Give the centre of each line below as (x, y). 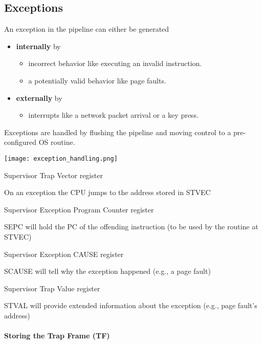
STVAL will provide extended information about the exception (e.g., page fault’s (131, 305)
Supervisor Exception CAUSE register (64, 254)
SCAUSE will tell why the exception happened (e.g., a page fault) (107, 271)
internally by (38, 46)
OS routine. (57, 142)
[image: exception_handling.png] (61, 158)
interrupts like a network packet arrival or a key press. (113, 115)
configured (20, 142)
